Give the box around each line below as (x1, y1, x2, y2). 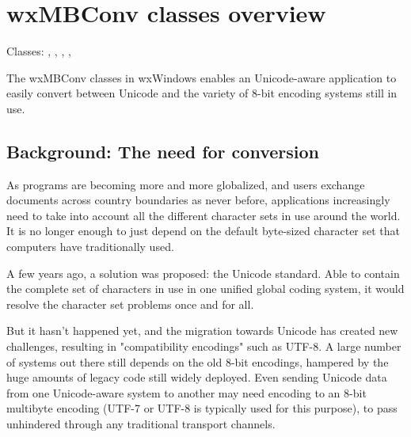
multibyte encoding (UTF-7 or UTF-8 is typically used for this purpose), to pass (6, 400, 398, 416)
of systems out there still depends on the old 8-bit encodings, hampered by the (6, 353, 389, 370)
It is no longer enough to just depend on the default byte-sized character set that (6, 222, 401, 239)
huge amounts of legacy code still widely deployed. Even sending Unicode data (6, 369, 387, 386)
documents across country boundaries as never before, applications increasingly (6, 192, 390, 208)
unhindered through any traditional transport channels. (6, 416, 276, 432)
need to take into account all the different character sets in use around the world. (6, 207, 401, 223)
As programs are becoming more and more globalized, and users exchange (6, 176, 365, 192)
